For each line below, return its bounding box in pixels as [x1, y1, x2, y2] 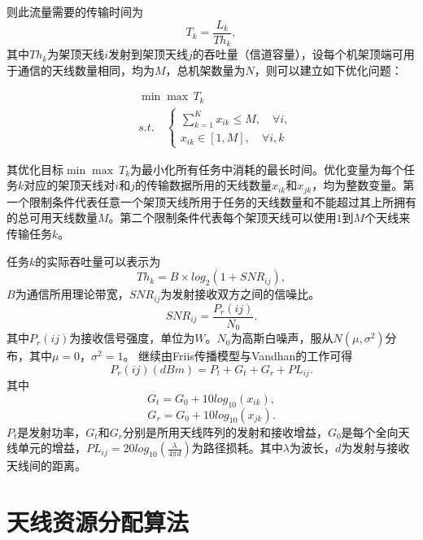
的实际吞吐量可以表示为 [35, 252, 161, 269]
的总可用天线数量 [7, 209, 98, 226]
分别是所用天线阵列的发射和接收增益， [122, 423, 328, 440]
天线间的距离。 [7, 457, 86, 474]
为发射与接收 [341, 439, 410, 456]
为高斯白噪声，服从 [230, 329, 334, 346]
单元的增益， [17, 439, 86, 456]
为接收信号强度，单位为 [69, 329, 195, 346]
